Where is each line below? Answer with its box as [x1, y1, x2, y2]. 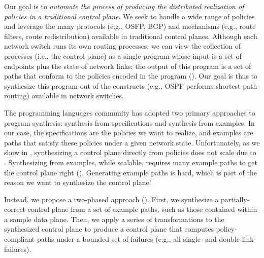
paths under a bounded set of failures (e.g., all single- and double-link [37, 234, 254, 244]
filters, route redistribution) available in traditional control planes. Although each [4, 30, 257, 41]
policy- [216, 224, 237, 234]
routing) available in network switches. [4, 90, 124, 101]
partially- [220, 194, 250, 204]
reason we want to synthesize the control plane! [4, 177, 151, 188]
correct [4, 204, 26, 214]
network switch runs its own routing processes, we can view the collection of [4, 41, 241, 51]
